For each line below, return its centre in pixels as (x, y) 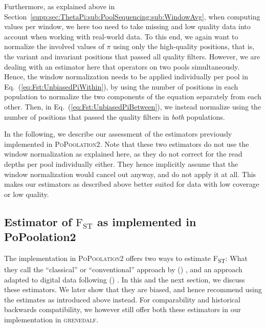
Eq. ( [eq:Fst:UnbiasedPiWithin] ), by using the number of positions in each (121, 86)
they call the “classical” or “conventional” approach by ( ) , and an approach (123, 269)
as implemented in (147, 221)
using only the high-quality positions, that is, (184, 46)
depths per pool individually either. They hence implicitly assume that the (121, 163)
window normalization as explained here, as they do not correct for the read (123, 154)
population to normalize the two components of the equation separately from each (133, 96)
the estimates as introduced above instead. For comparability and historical (122, 299)
